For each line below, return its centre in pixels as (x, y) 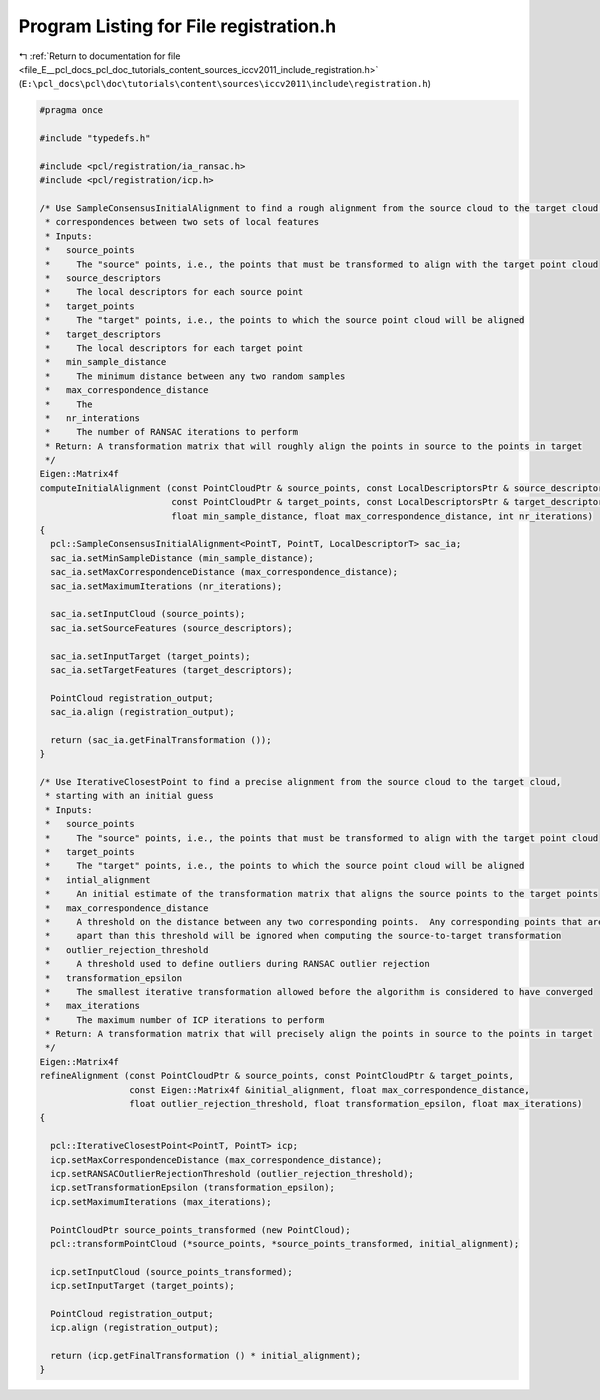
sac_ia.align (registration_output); (142, 712)
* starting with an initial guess (129, 796)
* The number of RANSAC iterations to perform (172, 432)
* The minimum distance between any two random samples (195, 376)
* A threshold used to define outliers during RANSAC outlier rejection (237, 964)
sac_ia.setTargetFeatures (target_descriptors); (172, 669)
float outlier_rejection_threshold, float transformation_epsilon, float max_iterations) (355, 1104)
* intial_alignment (98, 879)
